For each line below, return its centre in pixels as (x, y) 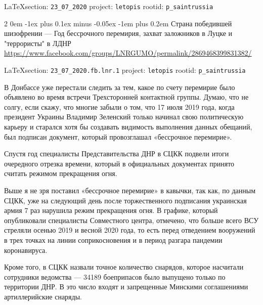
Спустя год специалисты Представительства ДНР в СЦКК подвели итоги (117, 154)
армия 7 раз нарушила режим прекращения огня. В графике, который (111, 210)
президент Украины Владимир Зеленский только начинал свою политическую (124, 117)
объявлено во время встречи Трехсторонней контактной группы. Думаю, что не (126, 97)
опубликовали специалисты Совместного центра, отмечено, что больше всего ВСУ (131, 220)
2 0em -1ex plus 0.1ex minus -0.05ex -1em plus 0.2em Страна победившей (118, 23)
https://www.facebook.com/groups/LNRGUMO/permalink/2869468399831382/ (128, 53)
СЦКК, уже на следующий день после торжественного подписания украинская (125, 200)
